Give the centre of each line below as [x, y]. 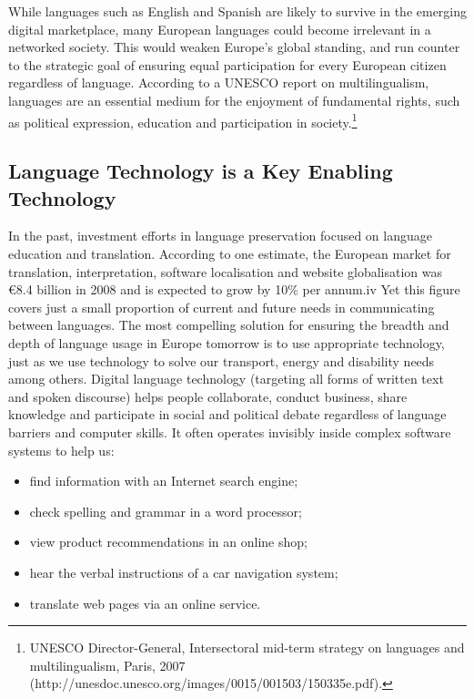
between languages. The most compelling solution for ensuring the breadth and [229, 325]
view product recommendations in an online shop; [168, 542]
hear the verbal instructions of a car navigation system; [184, 572]
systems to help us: [61, 450]
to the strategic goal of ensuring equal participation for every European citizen [227, 64]
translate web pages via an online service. [145, 603]
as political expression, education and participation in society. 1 [183, 120]
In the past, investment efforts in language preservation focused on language [220, 236]
